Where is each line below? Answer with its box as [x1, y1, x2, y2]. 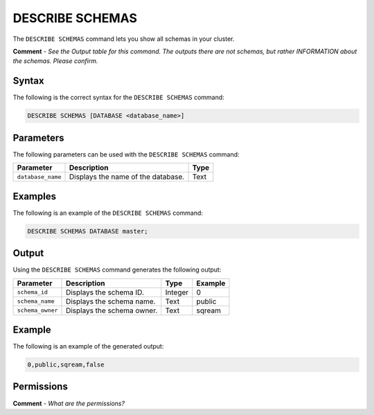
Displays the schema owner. [66, 306, 158, 315]
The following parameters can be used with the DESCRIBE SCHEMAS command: [12, 150, 240, 159]
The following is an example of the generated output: [12, 342, 164, 351]
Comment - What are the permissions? [12, 399, 125, 407]
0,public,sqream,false [27, 361, 105, 369]
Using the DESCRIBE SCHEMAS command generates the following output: [12, 265, 222, 274]
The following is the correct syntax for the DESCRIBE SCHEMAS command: [12, 94, 224, 102]
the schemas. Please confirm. [12, 57, 98, 65]
